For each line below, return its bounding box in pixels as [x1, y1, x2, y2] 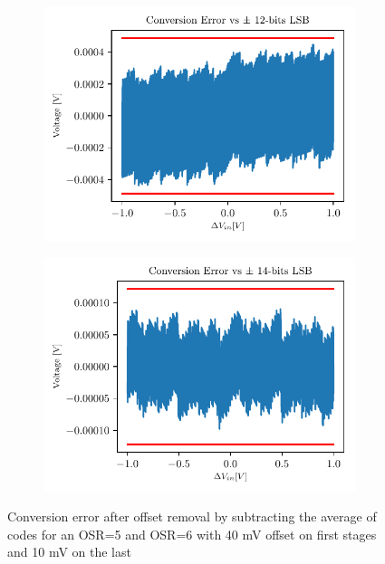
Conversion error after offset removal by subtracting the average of [7, 507, 377, 526]
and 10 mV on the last [7, 542, 131, 561]
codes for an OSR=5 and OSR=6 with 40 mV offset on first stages [7, 524, 377, 543]
